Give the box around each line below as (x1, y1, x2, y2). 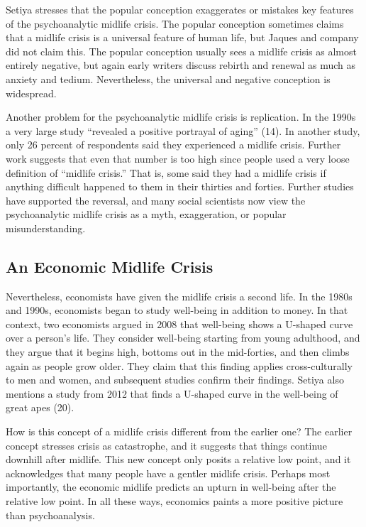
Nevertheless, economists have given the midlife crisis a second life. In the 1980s (6, 288, 353, 303)
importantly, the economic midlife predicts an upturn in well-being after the (6, 479, 336, 494)
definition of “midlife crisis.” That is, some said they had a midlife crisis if (6, 165, 326, 180)
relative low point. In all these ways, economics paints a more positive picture (6, 494, 343, 509)
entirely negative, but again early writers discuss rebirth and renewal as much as (6, 58, 356, 72)
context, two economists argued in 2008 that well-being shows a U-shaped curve (6, 316, 353, 331)
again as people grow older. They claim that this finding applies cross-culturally (6, 358, 353, 373)
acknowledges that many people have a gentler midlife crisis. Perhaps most (6, 465, 331, 480)
